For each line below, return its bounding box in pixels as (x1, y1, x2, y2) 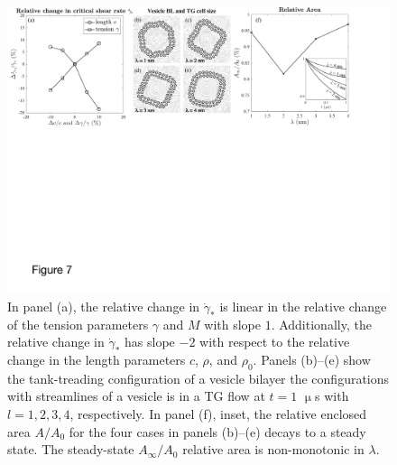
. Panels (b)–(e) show (253, 349, 371, 368)
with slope (204, 314, 261, 333)
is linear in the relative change (219, 297, 387, 316)
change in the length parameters (7, 349, 186, 368)
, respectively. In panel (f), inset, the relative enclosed (69, 404, 367, 423)
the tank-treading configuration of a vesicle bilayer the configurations (7, 368, 390, 387)
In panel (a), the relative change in (7, 297, 200, 316)
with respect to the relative (199, 332, 350, 351)
